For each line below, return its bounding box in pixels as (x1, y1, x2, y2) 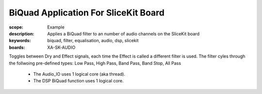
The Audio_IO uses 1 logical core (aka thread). (33, 71, 126, 77)
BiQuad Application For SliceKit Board (9, 7, 165, 18)
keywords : (9, 38, 31, 44)
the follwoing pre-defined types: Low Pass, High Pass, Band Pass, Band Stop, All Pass (9, 60, 181, 66)
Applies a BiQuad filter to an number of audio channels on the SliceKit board (47, 31, 200, 36)
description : (9, 31, 34, 36)
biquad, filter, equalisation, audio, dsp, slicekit (47, 38, 139, 44)
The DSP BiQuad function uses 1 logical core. (33, 78, 124, 84)
